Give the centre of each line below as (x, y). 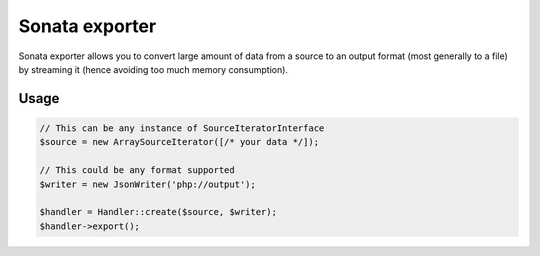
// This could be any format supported (137, 170)
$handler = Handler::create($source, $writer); (158, 212)
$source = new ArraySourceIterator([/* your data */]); (179, 142)
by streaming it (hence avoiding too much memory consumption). (153, 69)
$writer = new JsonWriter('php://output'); (148, 184)
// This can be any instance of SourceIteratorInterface (182, 128)
